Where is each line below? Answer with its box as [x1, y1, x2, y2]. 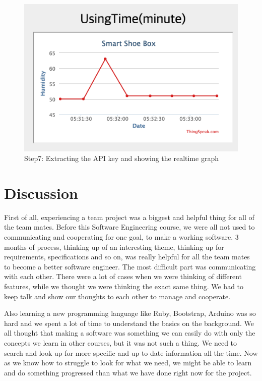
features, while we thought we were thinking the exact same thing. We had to [4, 281, 244, 291]
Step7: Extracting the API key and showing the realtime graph [24, 153, 219, 164]
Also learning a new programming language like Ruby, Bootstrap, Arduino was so [4, 308, 256, 318]
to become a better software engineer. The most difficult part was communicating [4, 261, 256, 271]
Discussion [4, 182, 78, 203]
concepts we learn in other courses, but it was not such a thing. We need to [4, 337, 237, 348]
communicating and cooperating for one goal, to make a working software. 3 [4, 232, 239, 242]
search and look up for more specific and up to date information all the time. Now [4, 347, 258, 358]
